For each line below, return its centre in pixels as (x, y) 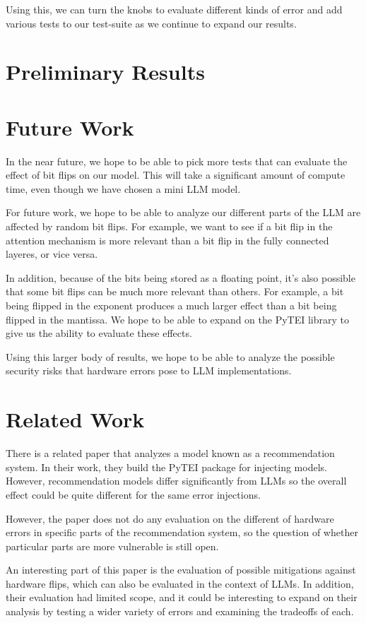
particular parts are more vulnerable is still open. (112, 546)
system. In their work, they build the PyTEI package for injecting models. (166, 467)
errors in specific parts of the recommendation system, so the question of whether (182, 532)
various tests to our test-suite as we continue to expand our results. (151, 23)
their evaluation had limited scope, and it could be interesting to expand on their (182, 597)
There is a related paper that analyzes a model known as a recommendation (170, 453)
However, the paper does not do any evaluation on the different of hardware (170, 518)
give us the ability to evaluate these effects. (99, 333)
